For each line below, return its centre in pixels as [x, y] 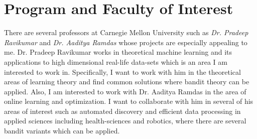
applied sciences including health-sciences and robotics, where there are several [125, 121]
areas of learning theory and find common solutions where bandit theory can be [127, 82]
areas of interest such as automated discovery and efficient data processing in [122, 111]
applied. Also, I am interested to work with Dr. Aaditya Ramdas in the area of [125, 91]
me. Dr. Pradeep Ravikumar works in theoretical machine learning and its [118, 52]
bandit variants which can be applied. [62, 131]
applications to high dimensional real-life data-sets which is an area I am [116, 61]
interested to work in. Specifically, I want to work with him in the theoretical [122, 72]
